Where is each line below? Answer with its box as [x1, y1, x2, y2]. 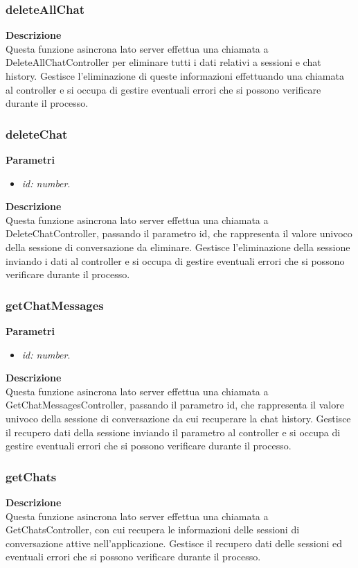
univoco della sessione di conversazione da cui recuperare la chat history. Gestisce [6, 411, 351, 425]
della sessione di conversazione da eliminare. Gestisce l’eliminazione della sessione [6, 239, 350, 254]
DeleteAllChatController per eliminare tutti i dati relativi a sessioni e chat [6, 55, 321, 69]
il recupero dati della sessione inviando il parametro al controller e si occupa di [6, 424, 341, 439]
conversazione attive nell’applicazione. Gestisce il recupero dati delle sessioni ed [6, 535, 342, 550]
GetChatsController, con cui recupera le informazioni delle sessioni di [6, 522, 300, 537]
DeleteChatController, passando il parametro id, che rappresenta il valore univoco [6, 226, 352, 241]
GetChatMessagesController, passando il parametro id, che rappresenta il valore [6, 397, 344, 412]
